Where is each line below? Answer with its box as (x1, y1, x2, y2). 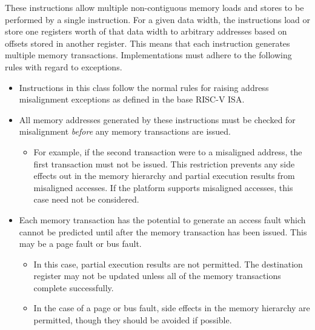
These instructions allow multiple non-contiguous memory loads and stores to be (5, 1, 304, 13)
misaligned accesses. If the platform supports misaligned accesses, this (33, 181, 293, 194)
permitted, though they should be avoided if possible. (33, 314, 232, 326)
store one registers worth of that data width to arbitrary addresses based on (5, 25, 287, 38)
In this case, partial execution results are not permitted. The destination (33, 257, 303, 270)
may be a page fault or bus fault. (19, 237, 142, 250)
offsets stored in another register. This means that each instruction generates (5, 36, 290, 49)
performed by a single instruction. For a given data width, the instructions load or (5, 13, 311, 25)
